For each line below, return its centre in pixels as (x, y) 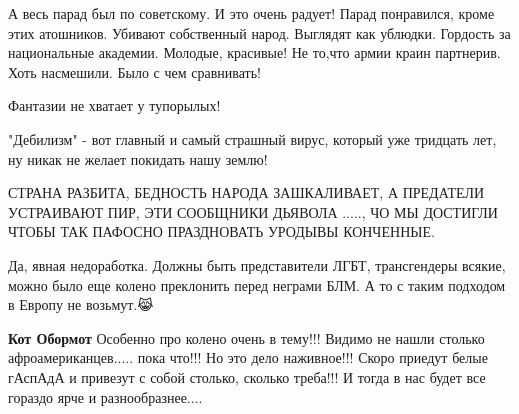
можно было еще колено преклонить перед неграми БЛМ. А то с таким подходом (257, 284)
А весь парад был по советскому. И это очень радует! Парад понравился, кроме (251, 13)
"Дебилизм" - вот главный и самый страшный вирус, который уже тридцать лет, (252, 138)
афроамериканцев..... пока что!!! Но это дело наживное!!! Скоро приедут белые (248, 357)
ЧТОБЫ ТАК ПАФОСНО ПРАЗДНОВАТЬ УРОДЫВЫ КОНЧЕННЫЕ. (221, 231)
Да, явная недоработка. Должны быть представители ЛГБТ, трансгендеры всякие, (257, 264)
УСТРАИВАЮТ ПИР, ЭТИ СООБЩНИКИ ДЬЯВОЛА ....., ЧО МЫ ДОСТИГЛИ (253, 211)
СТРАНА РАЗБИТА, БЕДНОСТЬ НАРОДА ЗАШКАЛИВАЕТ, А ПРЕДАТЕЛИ (246, 192)
